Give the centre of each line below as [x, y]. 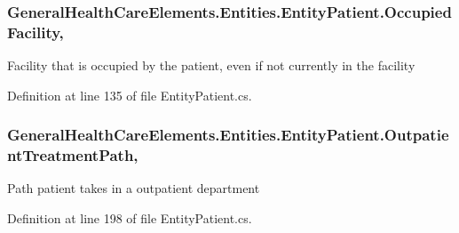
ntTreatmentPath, [73, 155]
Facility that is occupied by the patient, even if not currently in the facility [211, 65]
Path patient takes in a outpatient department [134, 188]
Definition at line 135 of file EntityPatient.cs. [130, 95]
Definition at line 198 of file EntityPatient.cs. [130, 218]
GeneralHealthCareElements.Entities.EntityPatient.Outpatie [228, 135]
